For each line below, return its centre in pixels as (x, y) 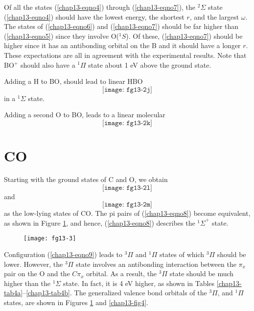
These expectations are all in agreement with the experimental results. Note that (125, 55)
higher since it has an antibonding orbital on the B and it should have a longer (122, 45)
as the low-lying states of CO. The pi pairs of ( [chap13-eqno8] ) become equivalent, (127, 213)
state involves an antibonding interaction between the (156, 264)
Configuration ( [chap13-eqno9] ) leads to (63, 254)
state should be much (202, 273)
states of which (182, 254)
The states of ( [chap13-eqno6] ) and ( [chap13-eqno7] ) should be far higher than (121, 26)
